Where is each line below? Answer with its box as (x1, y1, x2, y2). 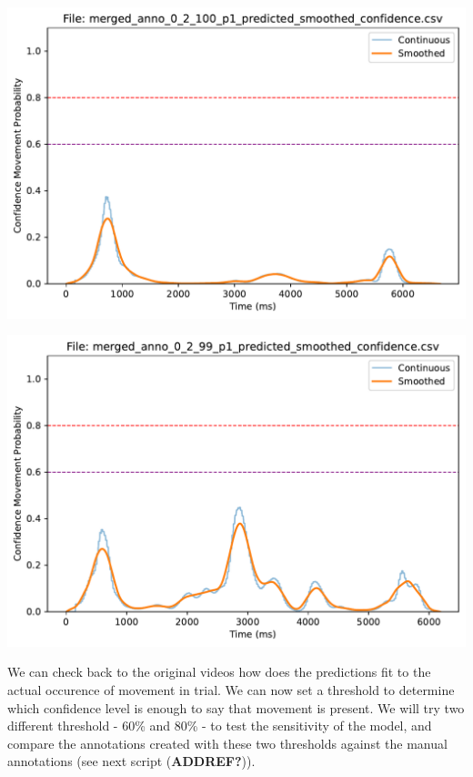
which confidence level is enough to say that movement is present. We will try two (7, 698, 465, 717)
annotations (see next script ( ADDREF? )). (7, 751, 256, 771)
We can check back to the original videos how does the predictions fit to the (7, 662, 431, 681)
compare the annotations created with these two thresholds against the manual (7, 733, 448, 752)
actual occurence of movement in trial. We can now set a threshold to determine (7, 680, 455, 699)
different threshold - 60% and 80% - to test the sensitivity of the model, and (7, 716, 432, 735)
